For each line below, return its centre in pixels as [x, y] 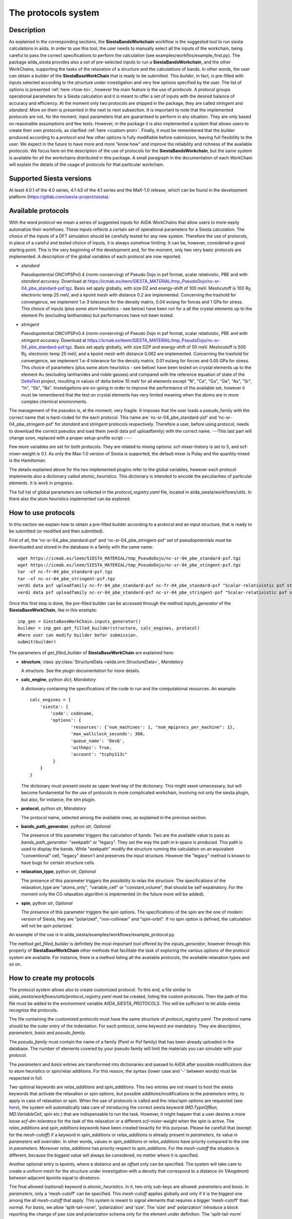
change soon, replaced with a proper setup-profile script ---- [71, 438]
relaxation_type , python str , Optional [58, 872]
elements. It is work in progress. [41, 483]
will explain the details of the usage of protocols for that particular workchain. [87, 165]
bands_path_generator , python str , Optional [66, 826]
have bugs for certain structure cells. [58, 863]
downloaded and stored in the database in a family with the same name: [81, 547]
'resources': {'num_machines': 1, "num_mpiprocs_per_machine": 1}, [153, 727]
